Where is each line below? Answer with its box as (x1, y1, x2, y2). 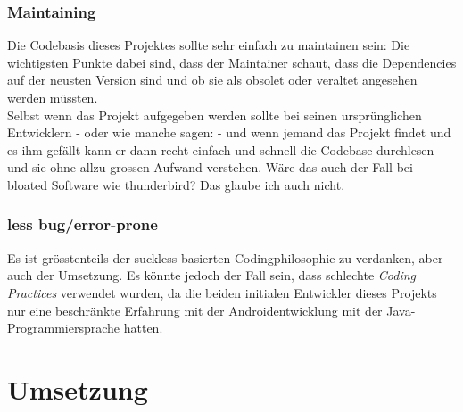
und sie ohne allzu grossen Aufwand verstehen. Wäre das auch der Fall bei (7, 158, 413, 177)
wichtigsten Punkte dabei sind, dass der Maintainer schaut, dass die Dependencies (7, 53, 457, 71)
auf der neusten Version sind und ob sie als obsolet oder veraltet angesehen (7, 70, 418, 89)
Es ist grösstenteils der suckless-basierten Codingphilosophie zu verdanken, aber (7, 248, 443, 267)
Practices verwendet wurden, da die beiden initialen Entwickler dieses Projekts (7, 283, 437, 301)
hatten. (123, 318, 163, 337)
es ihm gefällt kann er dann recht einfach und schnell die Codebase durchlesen (7, 140, 434, 159)
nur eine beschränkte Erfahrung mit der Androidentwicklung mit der (7, 301, 383, 319)
